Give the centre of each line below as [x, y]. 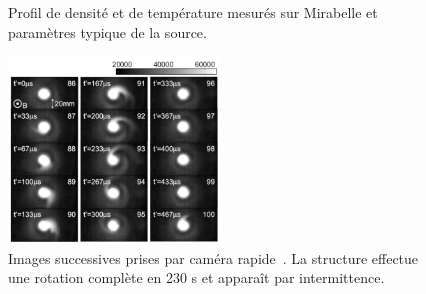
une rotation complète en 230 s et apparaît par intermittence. [196, 277]
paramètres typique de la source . [107, 31]
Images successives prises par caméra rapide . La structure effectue [213, 257]
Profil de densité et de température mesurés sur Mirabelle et [193, 12]
